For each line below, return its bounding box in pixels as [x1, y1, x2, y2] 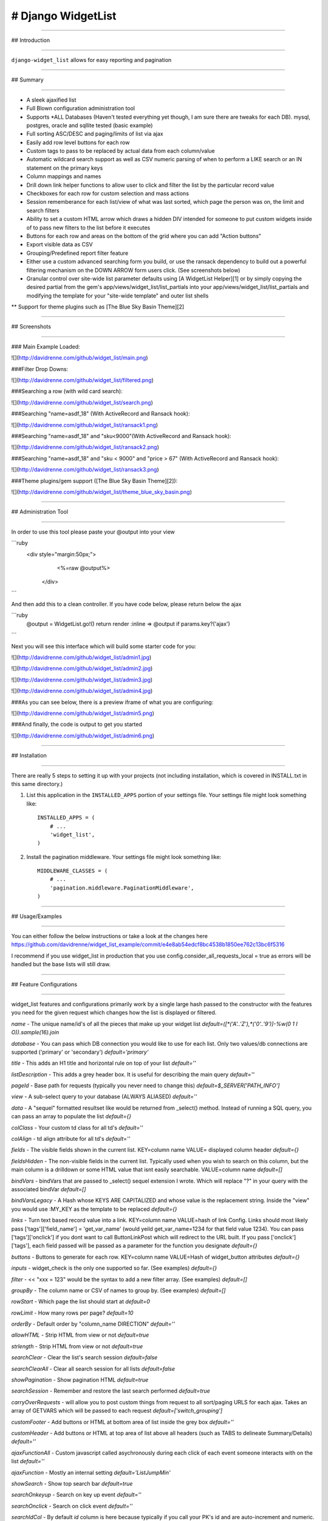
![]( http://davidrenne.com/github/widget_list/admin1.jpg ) [11, 654, 152, 661]
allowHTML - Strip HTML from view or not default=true [11, 1331, 149, 1338]
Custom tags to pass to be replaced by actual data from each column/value [26, 147, 215, 155]
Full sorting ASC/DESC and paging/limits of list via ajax [26, 130, 163, 137]
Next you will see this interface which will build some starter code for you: [11, 642, 197, 650]
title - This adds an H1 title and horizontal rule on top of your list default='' [11, 1059, 196, 1067]
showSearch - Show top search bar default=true [11, 1480, 133, 1487]
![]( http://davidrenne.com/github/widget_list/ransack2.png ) [11, 444, 159, 451]
